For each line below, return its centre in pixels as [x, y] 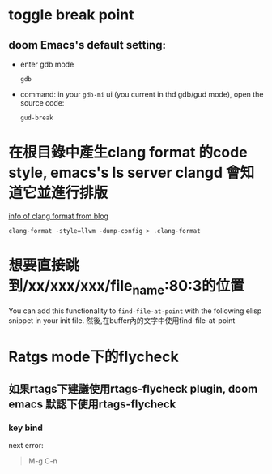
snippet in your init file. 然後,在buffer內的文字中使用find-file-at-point [122, 321]
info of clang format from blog [59, 216]
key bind [25, 428]
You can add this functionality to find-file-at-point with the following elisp [135, 311]
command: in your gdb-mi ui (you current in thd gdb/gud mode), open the [142, 94]
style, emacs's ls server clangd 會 [124, 173]
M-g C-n [43, 461]
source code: [42, 103]
